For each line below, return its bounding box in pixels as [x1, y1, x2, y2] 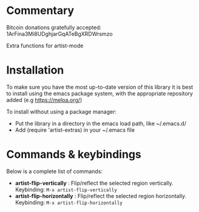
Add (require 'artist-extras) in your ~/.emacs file [15, 126, 135, 134]
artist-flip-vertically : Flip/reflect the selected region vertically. [15, 179, 174, 186]
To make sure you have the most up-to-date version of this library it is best [6, 83, 194, 91]
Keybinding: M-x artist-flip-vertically [15, 186, 117, 193]
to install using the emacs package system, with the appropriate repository [6, 89, 193, 97]
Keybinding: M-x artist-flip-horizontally [15, 199, 123, 206]
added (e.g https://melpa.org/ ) [6, 96, 83, 103]
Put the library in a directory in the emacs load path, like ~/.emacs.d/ [15, 120, 187, 127]
